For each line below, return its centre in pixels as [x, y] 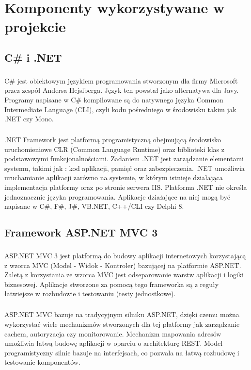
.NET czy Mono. [29, 119]
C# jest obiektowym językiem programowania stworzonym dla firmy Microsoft [121, 80]
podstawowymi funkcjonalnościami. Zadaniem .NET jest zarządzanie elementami [124, 159]
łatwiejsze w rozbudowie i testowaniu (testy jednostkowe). [90, 294]
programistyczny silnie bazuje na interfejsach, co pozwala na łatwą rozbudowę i [122, 352]
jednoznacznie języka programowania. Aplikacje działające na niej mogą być [118, 196]
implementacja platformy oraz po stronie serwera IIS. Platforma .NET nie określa [126, 187]
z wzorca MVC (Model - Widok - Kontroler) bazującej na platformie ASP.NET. [123, 265]
